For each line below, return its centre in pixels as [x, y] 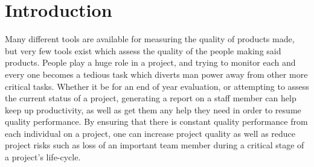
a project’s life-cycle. [43, 157]
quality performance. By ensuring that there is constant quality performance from [156, 121]
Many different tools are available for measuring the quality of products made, [150, 39]
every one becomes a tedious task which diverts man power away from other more [156, 74]
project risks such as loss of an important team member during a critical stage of [155, 145]
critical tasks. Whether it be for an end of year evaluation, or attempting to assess [157, 86]
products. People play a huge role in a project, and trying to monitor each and [150, 62]
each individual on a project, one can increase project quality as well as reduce [150, 133]
